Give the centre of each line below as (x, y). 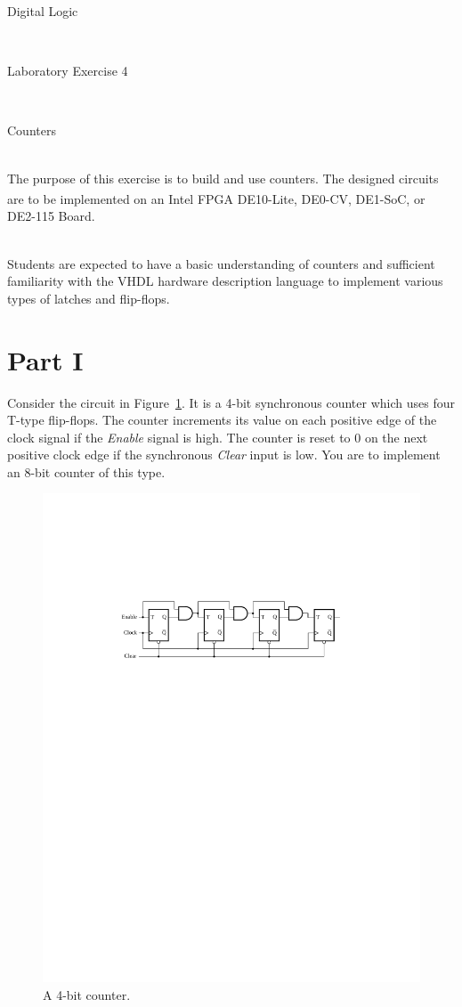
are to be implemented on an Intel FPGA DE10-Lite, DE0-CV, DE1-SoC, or (216, 198)
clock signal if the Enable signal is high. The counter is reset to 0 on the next (218, 437)
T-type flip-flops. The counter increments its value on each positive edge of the (222, 420)
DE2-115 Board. (51, 216)
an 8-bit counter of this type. (86, 471)
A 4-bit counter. (87, 994)
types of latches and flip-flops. (89, 298)
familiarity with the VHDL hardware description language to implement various (225, 281)
